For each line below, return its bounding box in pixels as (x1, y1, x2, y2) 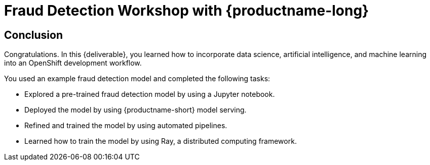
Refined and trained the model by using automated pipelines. (24, 121, 227, 130)
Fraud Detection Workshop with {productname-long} (4, 2, 369, 19)
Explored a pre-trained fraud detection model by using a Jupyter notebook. (24, 90, 275, 99)
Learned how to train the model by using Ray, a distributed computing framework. (24, 137, 297, 146)
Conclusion (4, 28, 63, 41)
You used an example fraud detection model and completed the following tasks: (4, 74, 270, 83)
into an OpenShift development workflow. (4, 59, 142, 68)
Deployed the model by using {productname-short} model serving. (24, 105, 247, 115)
